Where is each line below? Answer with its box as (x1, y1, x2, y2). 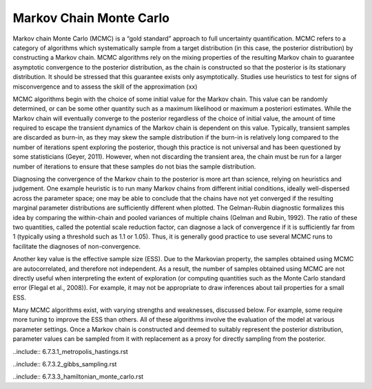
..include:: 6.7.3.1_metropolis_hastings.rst (12, 347, 129, 355)
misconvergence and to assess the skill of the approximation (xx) (12, 82, 198, 91)
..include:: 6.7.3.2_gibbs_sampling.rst (12, 360, 117, 368)
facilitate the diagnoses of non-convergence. (12, 242, 141, 250)
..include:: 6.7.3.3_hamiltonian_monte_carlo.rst (12, 373, 144, 381)
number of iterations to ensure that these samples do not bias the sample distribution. (12, 162, 256, 170)
